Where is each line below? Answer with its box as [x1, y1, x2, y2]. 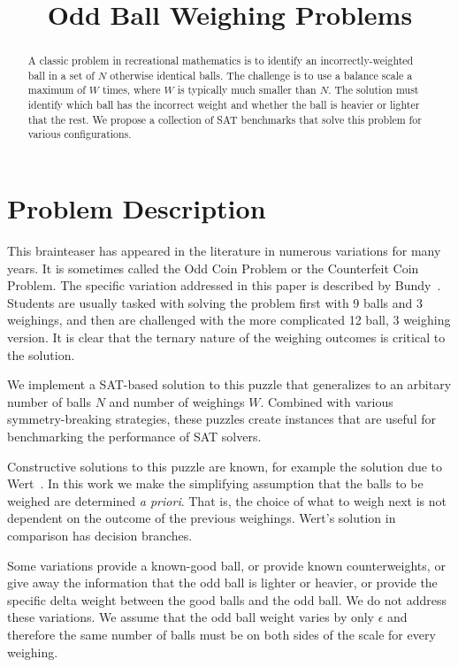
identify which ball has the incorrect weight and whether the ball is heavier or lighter [27, 97, 420, 112]
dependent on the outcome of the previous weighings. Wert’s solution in [7, 509, 396, 527]
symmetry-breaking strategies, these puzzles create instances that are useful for [7, 410, 436, 428]
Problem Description [7, 190, 266, 226]
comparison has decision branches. [7, 525, 193, 544]
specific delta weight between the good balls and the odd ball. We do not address [7, 590, 447, 609]
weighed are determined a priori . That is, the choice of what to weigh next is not [7, 491, 447, 510]
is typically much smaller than [177, 82, 317, 97]
